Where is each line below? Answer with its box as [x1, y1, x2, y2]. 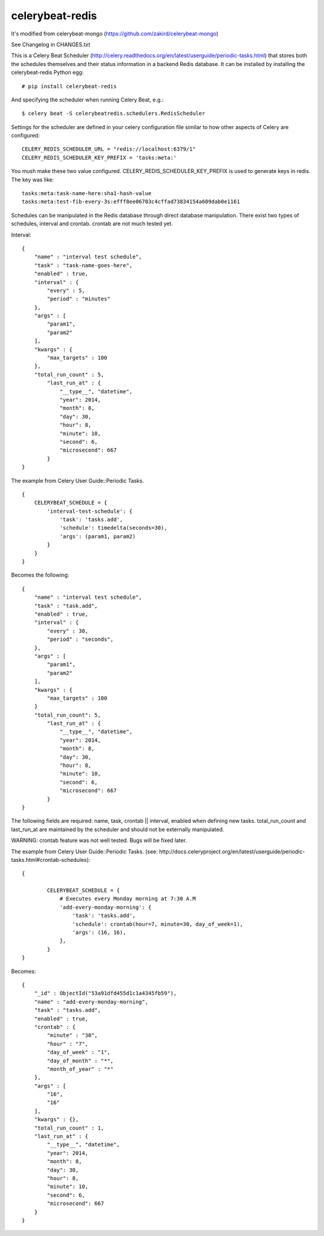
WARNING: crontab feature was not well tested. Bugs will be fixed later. [11, 837, 187, 844]
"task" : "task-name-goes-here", [34, 262, 133, 268]
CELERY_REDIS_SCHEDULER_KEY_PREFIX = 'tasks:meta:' [22, 154, 177, 161]
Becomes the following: [11, 571, 70, 579]
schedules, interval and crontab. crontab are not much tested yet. [11, 220, 173, 228]
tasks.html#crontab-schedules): [11, 856, 91, 863]
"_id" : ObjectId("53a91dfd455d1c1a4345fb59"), [34, 990, 177, 997]
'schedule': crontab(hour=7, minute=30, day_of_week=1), [72, 921, 244, 927]
